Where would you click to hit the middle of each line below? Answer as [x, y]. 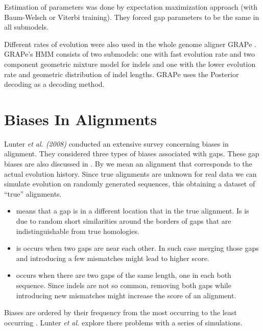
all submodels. [26, 27]
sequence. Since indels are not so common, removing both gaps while [124, 285]
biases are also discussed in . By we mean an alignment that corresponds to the [128, 164]
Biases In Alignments [81, 119]
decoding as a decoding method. [54, 84]
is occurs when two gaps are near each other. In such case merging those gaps [137, 248]
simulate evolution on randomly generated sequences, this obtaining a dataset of [130, 184]
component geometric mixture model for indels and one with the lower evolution [130, 64]
